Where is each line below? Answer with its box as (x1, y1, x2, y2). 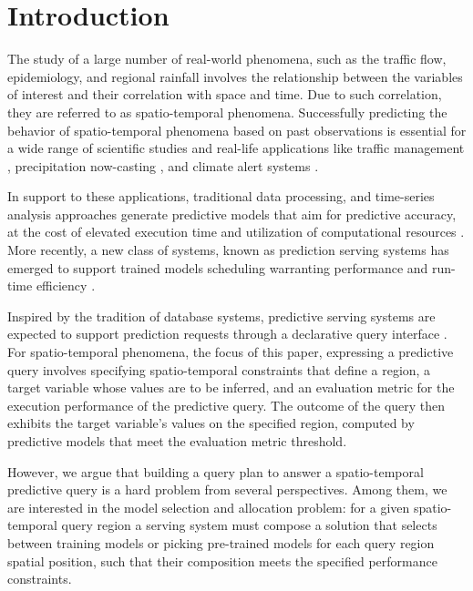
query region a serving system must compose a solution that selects (61, 515, 437, 535)
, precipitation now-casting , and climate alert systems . (7, 156, 319, 175)
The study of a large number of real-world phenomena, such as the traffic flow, (7, 49, 447, 68)
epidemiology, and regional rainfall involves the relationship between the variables (7, 66, 463, 86)
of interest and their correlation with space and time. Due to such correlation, (7, 85, 442, 104)
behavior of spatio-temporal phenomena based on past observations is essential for (7, 120, 467, 139)
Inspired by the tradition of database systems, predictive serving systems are (7, 306, 436, 325)
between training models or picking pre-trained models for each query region (7, 533, 435, 552)
